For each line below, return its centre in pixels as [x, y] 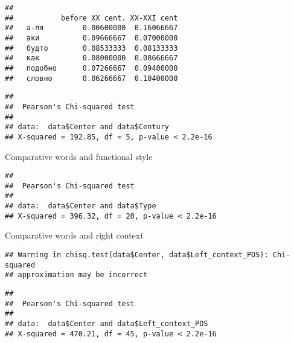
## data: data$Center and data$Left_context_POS [107, 323]
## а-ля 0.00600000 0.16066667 [91, 28]
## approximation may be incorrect [76, 275]
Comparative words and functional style [79, 156]
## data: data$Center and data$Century [87, 127]
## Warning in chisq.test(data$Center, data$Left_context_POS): [137, 255]
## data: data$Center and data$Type [81, 206]
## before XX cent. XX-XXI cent [91, 18]
